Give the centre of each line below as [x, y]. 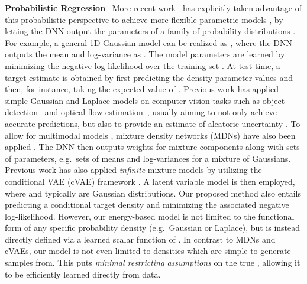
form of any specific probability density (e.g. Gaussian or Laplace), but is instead [153, 228]
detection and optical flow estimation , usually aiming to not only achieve [141, 112]
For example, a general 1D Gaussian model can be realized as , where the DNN [148, 42]
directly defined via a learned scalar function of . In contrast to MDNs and [140, 239]
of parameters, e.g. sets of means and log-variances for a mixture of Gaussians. [148, 158]
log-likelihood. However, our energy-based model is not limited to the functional [150, 216]
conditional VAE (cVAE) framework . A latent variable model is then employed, [150, 181]
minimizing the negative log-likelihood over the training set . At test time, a [143, 65]
